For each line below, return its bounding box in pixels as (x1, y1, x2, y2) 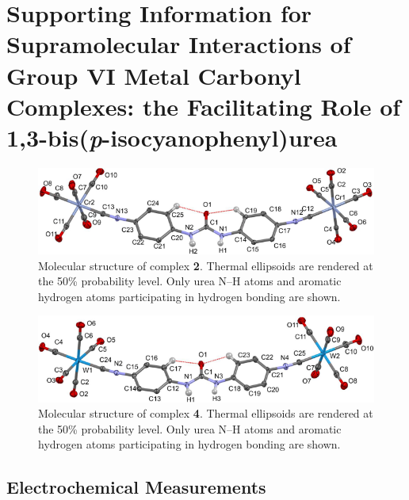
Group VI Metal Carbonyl (6, 59, 301, 91)
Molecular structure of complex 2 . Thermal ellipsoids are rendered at (38, 257, 373, 273)
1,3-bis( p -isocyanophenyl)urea (6, 120, 338, 154)
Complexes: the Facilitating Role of (6, 90, 401, 122)
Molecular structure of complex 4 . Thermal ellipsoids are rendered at (38, 405, 373, 422)
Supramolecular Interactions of (6, 28, 351, 60)
